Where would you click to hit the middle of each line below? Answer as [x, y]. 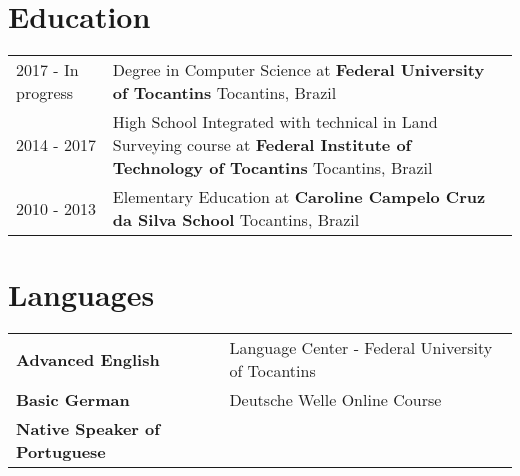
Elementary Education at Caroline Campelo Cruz [299, 197]
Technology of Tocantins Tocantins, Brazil [272, 168]
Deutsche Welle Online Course [335, 400]
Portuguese [61, 452]
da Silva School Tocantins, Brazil [236, 220]
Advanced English [88, 359]
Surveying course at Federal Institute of [262, 145]
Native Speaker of [88, 429]
